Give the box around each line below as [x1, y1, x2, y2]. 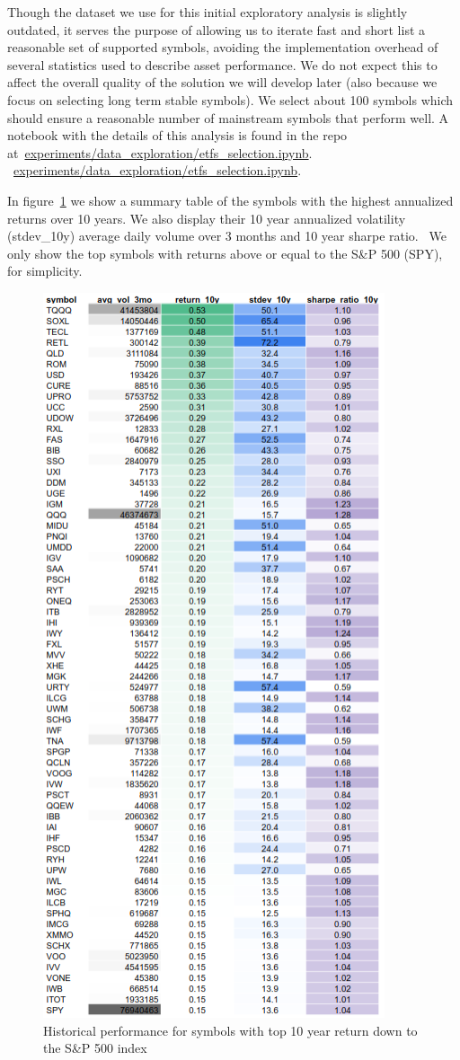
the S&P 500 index [43, 1038, 147, 1057]
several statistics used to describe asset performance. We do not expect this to [7, 55, 438, 74]
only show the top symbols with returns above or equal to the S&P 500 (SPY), [7, 243, 443, 262]
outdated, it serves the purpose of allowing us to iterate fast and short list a [7, 20, 426, 39]
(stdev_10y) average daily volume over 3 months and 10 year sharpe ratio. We [7, 226, 447, 245]
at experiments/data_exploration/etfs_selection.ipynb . [7, 143, 313, 162]
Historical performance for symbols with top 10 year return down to [43, 1020, 418, 1039]
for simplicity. [7, 261, 83, 280]
